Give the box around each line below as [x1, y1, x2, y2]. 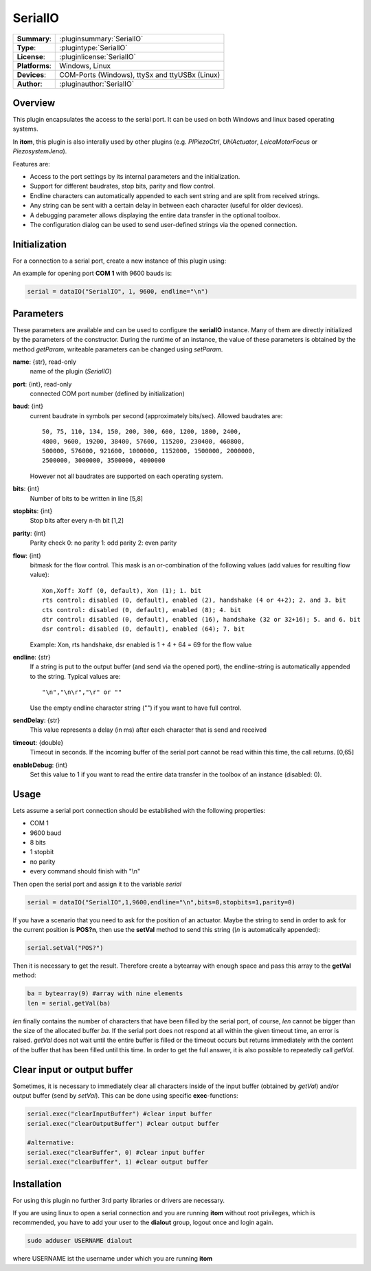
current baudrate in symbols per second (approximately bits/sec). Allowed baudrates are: [30, 411, 283, 420]
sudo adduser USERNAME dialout [27, 1237, 133, 1245]
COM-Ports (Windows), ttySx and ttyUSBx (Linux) [59, 69, 221, 79]
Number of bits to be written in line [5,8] [30, 494, 144, 502]
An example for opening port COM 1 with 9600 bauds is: [12, 269, 172, 278]
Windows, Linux [59, 61, 111, 70]
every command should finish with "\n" [30, 867, 141, 876]
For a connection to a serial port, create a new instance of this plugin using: [12, 257, 227, 265]
